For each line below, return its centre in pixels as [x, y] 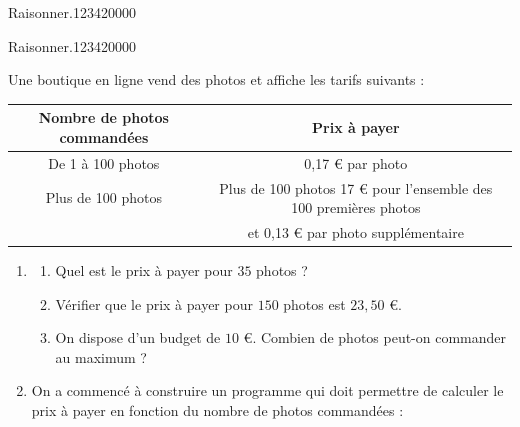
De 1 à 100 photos [104, 162]
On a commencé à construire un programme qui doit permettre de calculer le [267, 390]
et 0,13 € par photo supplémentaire [355, 232]
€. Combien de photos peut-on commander [375, 337]
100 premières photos [356, 207]
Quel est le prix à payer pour [144, 270]
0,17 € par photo [356, 162]
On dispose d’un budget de [138, 337]
